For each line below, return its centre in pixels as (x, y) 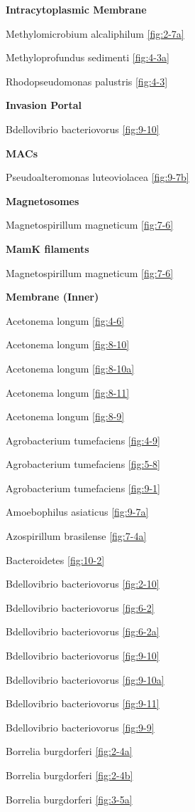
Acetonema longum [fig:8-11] (68, 392)
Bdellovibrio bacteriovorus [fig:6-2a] (83, 631)
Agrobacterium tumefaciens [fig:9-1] (83, 488)
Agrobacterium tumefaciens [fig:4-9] (83, 440)
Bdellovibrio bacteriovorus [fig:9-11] (83, 703)
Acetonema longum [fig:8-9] (65, 416)
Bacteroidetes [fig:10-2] (55, 559)
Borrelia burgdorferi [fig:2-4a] (69, 751)
